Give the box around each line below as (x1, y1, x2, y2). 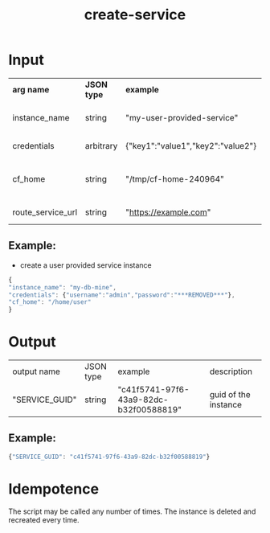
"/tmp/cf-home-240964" (125, 173, 225, 184)
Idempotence (8, 480, 99, 498)
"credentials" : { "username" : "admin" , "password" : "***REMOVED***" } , (8, 291, 235, 299)
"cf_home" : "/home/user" (8, 298, 92, 306)
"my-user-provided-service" (125, 112, 239, 123)
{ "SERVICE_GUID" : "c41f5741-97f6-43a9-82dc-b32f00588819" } (8, 453, 211, 461)
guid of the (209, 389, 251, 400)
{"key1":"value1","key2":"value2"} (125, 140, 257, 151)
